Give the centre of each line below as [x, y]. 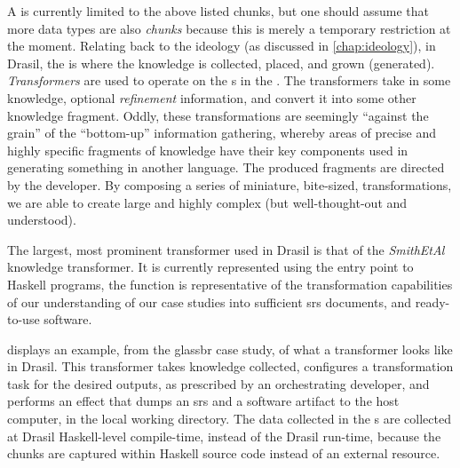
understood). [42, 220]
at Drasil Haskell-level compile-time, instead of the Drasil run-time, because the [224, 436]
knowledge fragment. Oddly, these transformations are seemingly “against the [218, 115]
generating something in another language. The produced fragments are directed [226, 167]
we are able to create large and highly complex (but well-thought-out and [207, 202]
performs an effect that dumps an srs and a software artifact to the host [203, 401]
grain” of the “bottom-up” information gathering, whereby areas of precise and [222, 133]
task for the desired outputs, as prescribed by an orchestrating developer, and [218, 383]
